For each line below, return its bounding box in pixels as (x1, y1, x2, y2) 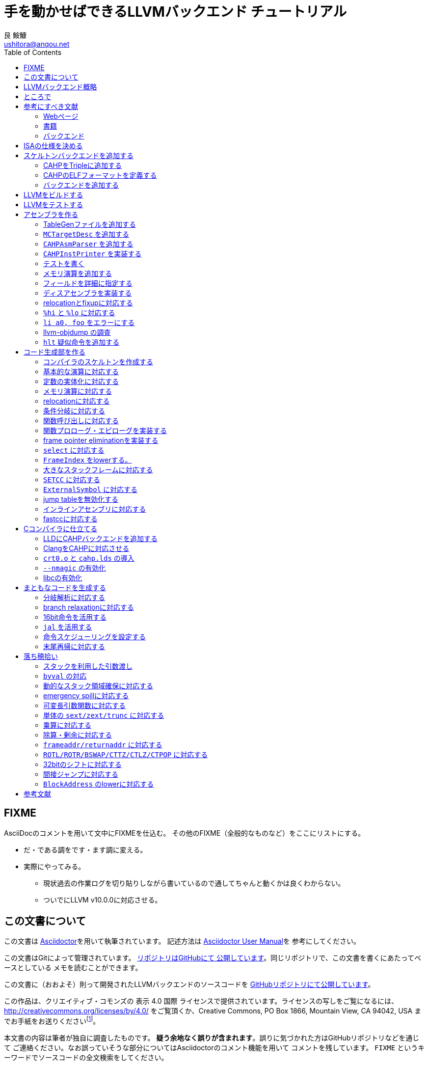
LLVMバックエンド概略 (24, 82, 97, 91)
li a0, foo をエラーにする (43, 318, 135, 327)
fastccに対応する (43, 514, 98, 523)
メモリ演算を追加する (43, 269, 112, 277)
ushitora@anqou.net (4, 39, 70, 48)
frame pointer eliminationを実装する (43, 436, 159, 444)
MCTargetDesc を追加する (43, 229, 130, 238)
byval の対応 (43, 671, 87, 680)
